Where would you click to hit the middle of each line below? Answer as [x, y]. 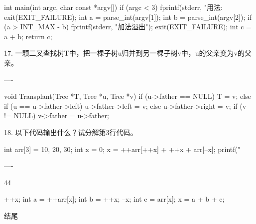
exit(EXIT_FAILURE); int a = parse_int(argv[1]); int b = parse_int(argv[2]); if [128, 17]
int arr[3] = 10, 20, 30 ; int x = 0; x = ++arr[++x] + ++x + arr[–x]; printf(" [122, 149]
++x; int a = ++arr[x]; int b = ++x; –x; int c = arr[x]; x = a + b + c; [114, 199]
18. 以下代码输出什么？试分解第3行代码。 [71, 132]
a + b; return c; [28, 36]
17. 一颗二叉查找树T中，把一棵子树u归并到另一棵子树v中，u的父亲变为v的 [125, 53]
